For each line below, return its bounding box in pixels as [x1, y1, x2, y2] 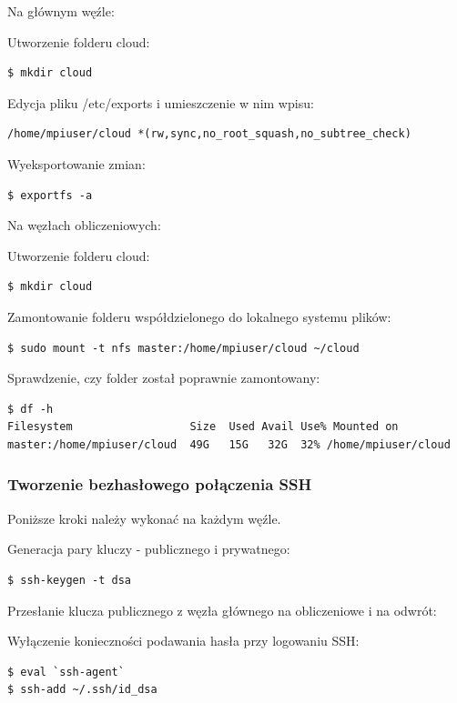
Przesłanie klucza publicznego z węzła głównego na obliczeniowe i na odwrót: [7, 600, 437, 619]
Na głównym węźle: [7, 2, 115, 20]
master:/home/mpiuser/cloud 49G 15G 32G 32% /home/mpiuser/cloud [7, 437, 451, 451]
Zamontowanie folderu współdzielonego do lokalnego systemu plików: [7, 306, 391, 326]
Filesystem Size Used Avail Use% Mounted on [7, 420, 399, 434]
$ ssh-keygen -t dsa [7, 573, 132, 587]
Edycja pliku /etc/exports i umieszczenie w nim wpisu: [7, 93, 314, 112]
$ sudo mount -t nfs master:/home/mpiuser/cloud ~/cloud [7, 341, 360, 355]
